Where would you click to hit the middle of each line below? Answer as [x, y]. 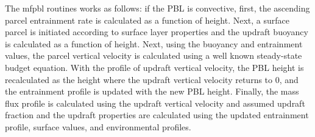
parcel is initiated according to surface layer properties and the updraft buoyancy [157, 32]
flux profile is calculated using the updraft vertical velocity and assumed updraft [155, 103]
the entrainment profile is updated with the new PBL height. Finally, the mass [152, 91]
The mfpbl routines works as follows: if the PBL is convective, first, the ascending [157, 8]
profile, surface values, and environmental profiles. [98, 126]
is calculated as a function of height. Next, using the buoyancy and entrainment [154, 43]
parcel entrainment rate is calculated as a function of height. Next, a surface [147, 20]
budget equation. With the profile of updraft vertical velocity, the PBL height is [154, 67]
